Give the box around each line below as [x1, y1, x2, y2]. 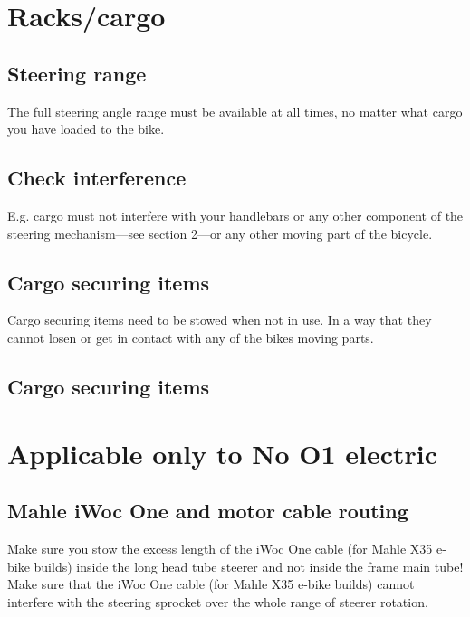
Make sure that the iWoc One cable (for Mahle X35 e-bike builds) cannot [7, 574, 415, 593]
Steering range [7, 59, 147, 87]
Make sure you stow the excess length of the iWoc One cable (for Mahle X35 [7, 538, 433, 557]
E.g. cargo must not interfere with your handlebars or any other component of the [7, 205, 464, 224]
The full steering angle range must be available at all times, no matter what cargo [7, 101, 463, 120]
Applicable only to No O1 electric [7, 434, 438, 471]
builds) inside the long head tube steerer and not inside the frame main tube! [34, 556, 464, 575]
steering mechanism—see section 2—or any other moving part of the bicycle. [7, 223, 433, 242]
